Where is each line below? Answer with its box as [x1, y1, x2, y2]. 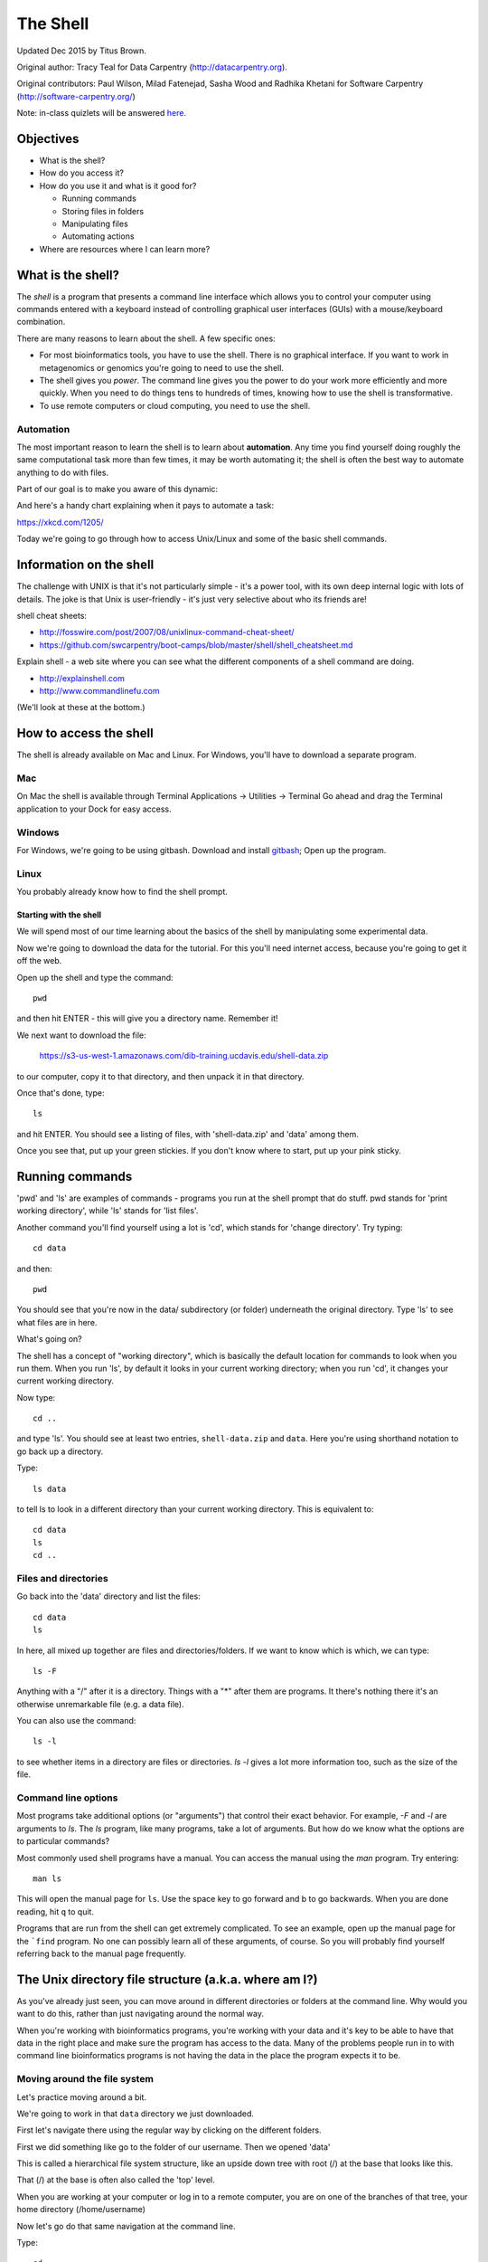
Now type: [16, 1392, 56, 1402]
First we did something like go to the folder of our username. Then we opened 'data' [16, 2141, 331, 2153]
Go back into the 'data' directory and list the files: [16, 1591, 201, 1601]
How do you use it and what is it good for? [39, 180, 197, 191]
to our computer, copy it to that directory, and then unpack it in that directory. [16, 1070, 305, 1081]
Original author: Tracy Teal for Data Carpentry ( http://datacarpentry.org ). [16, 62, 288, 72]
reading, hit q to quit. [16, 1906, 95, 1917]
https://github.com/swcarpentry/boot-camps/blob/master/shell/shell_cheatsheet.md [39, 639, 353, 651]
